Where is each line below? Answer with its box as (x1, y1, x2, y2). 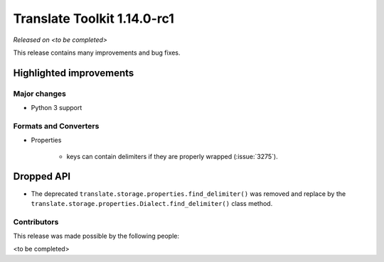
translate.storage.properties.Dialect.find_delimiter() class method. (31, 199, 273, 207)
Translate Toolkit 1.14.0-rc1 (13, 11, 174, 26)
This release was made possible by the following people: (13, 231, 179, 241)
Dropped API (13, 170, 71, 182)
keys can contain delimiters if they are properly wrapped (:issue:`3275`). (66, 152, 279, 160)
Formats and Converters (13, 121, 100, 131)
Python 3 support (31, 104, 82, 112)
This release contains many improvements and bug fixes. (13, 48, 181, 57)
